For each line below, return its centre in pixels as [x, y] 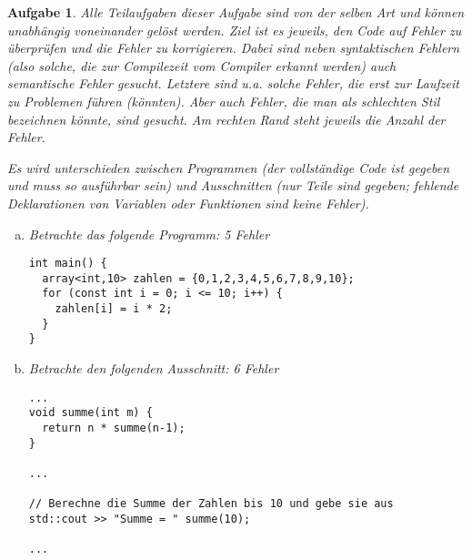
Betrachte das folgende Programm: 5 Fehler [149, 234]
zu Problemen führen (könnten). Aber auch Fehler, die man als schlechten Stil [224, 101]
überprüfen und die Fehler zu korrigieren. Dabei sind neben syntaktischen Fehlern [234, 48]
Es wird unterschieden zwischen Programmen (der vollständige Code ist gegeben [229, 167]
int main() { [68, 264]
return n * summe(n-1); [114, 428]
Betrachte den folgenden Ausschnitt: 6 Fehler [154, 368]
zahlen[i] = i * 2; [114, 309]
